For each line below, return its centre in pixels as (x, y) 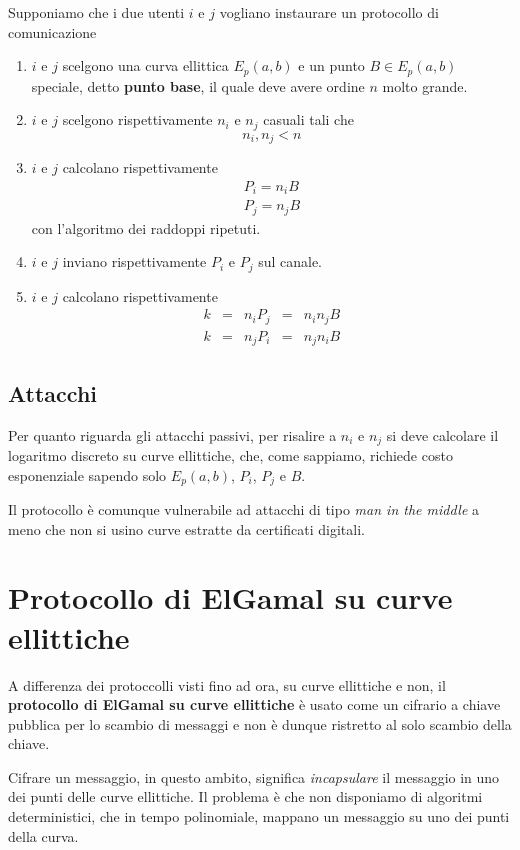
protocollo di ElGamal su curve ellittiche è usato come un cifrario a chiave (254, 704)
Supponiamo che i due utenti (96, 12)
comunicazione (52, 31)
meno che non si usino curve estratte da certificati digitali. (186, 528)
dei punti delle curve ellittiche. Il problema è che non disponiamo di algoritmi (245, 796)
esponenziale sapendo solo (87, 474)
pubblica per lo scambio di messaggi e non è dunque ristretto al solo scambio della (260, 723)
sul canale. (290, 261)
